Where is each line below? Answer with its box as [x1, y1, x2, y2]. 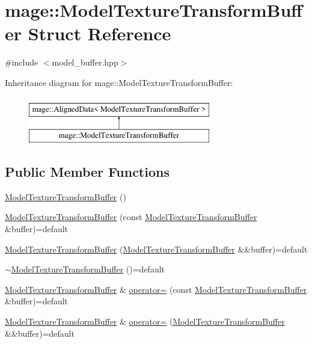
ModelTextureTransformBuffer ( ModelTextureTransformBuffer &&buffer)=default [5, 242, 308, 255]
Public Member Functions [5, 162, 170, 181]
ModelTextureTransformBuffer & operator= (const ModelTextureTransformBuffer [5, 283, 307, 295]
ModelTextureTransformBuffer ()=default [11, 263, 165, 275]
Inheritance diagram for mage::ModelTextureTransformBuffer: [5, 76, 233, 88]
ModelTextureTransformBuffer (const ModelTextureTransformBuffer [5, 210, 257, 223]
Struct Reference [28, 21, 171, 46]
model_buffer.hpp [52, 56, 118, 69]
